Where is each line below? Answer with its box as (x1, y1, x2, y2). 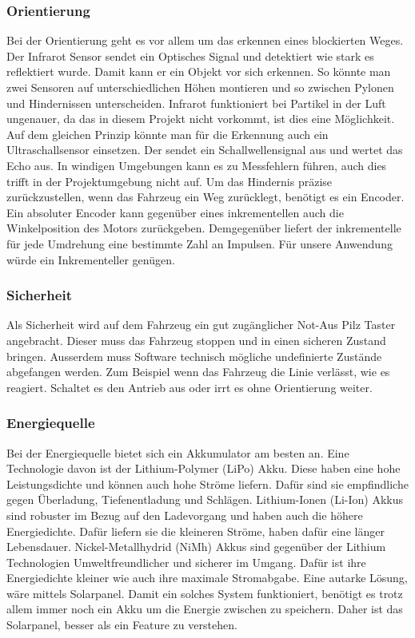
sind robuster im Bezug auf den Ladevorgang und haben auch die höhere (6, 506, 363, 523)
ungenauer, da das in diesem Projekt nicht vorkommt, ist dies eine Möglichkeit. (6, 110, 395, 127)
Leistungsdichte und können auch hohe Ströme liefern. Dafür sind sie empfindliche (6, 475, 409, 492)
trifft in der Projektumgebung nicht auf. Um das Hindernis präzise (6, 172, 333, 189)
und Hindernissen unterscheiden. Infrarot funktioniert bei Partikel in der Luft (6, 94, 386, 111)
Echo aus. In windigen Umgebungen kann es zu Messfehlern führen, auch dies (6, 157, 387, 173)
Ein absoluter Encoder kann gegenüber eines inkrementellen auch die (6, 204, 344, 220)
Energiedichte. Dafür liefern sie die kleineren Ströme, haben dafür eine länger (6, 522, 385, 539)
